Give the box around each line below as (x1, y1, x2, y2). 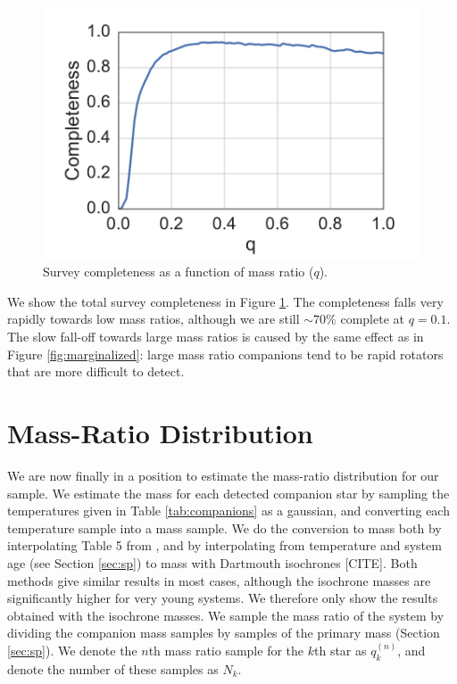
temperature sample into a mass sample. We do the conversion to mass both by (7, 518, 442, 537)
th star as (313, 640, 367, 659)
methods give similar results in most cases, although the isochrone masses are (7, 571, 431, 589)
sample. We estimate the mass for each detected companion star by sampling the (7, 483, 450, 502)
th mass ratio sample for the (148, 640, 304, 659)
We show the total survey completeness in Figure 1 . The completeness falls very (7, 292, 444, 310)
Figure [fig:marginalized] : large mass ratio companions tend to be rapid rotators (7, 344, 444, 363)
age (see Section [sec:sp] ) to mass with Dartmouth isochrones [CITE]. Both (7, 553, 418, 572)
